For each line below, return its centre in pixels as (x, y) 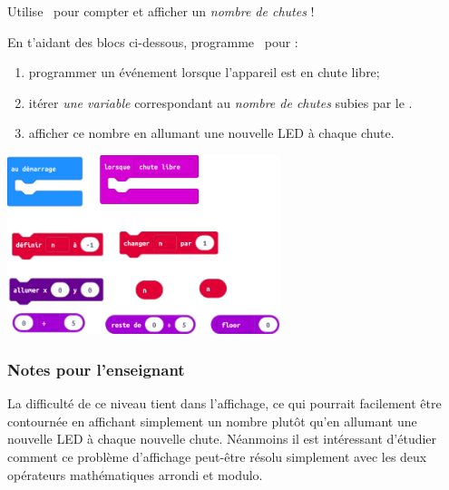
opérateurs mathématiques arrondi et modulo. (135, 474)
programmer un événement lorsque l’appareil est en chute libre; (204, 72)
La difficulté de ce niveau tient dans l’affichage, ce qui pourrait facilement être (224, 403)
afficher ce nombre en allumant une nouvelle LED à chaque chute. (211, 133)
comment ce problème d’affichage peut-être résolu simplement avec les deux (217, 456)
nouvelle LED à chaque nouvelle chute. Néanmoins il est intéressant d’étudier (222, 439)
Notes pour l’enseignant (96, 369)
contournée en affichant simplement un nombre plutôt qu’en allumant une (212, 421)
